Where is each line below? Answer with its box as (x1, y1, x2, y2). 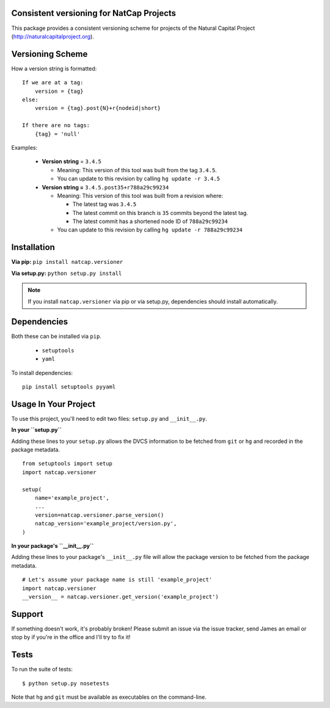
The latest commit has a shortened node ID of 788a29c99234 (72, 217, 229, 225)
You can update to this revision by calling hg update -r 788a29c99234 (57, 226, 243, 233)
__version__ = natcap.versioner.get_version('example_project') (22, 593, 219, 600)
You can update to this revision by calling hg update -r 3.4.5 (57, 175, 220, 183)
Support (11, 608, 43, 619)
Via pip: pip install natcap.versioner (11, 258, 123, 266)
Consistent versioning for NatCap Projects (11, 8, 177, 18)
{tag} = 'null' (34, 130, 81, 137)
